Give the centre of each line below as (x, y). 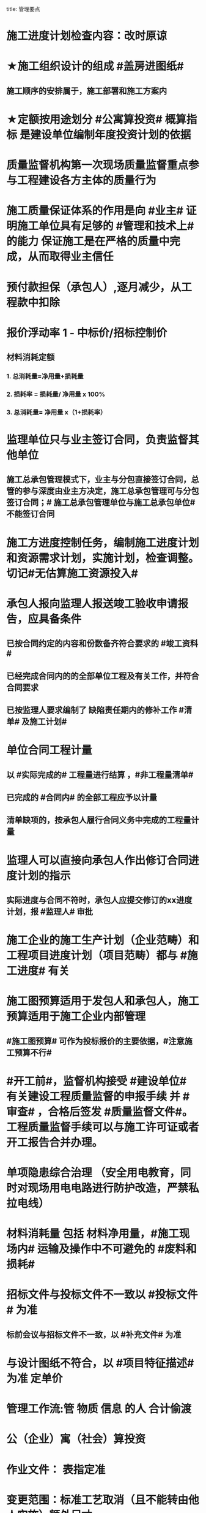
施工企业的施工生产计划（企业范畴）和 (103, 940)
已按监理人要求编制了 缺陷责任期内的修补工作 (92, 710)
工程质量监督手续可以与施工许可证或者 (103, 1127)
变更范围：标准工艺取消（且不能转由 (97, 1500)
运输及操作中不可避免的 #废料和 (117, 1249)
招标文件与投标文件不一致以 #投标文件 (102, 1295)
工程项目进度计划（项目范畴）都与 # (97, 956)
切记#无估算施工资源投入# (72, 574)
